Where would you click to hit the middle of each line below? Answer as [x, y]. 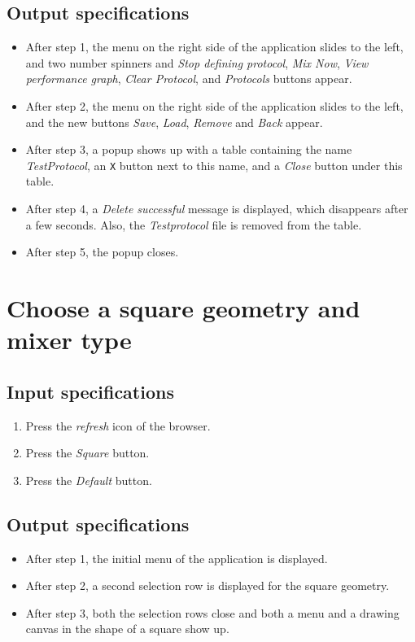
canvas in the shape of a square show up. [127, 629]
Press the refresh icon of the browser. [118, 425]
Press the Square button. [87, 453]
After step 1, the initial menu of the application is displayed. [177, 558]
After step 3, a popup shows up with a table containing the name [189, 149]
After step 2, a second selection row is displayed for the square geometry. [207, 585]
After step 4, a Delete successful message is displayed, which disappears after [217, 209]
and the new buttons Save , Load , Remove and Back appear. [174, 122]
